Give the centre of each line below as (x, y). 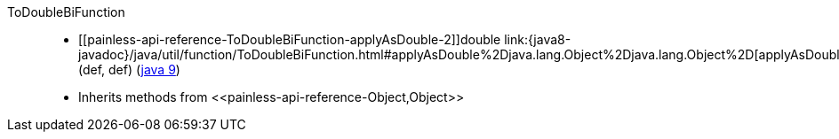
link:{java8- (538, 39)
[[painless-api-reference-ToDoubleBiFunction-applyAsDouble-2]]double (290, 39)
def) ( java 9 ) (144, 69)
